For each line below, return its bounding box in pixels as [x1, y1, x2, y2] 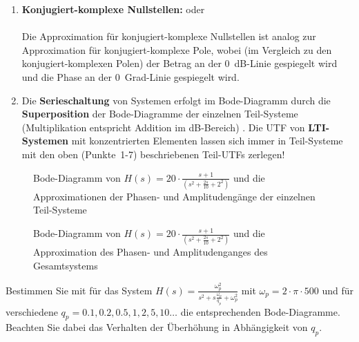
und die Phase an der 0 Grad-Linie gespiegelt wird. [21, 69, 240, 84]
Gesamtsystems [33, 258, 98, 272]
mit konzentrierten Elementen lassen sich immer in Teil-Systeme [71, 133, 343, 148]
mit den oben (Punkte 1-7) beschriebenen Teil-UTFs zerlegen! [21, 146, 285, 161]
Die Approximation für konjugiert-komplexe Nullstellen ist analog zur [21, 29, 316, 44]
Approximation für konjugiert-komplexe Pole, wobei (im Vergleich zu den [21, 42, 332, 57]
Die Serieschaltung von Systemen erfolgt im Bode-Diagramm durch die [21, 93, 331, 107]
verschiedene [6, 304, 58, 319]
